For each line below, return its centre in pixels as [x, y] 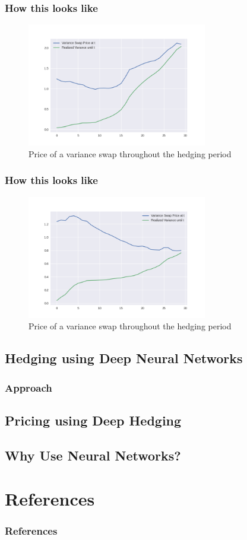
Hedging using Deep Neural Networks [124, 358]
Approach [28, 387]
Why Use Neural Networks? [93, 455]
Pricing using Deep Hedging [93, 420]
